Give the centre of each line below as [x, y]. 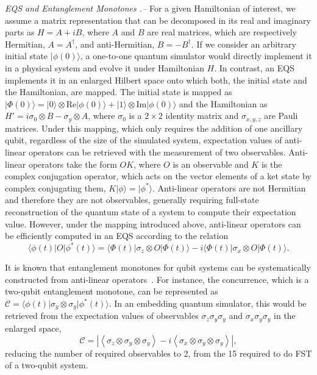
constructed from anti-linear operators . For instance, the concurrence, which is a [157, 279]
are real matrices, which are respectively [222, 32]
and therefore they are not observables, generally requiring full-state [132, 200]
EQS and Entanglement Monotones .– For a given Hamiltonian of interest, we [150, 8]
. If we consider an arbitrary [244, 44]
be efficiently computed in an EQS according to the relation [117, 236]
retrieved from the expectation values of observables [102, 316]
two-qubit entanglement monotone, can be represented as [112, 291]
